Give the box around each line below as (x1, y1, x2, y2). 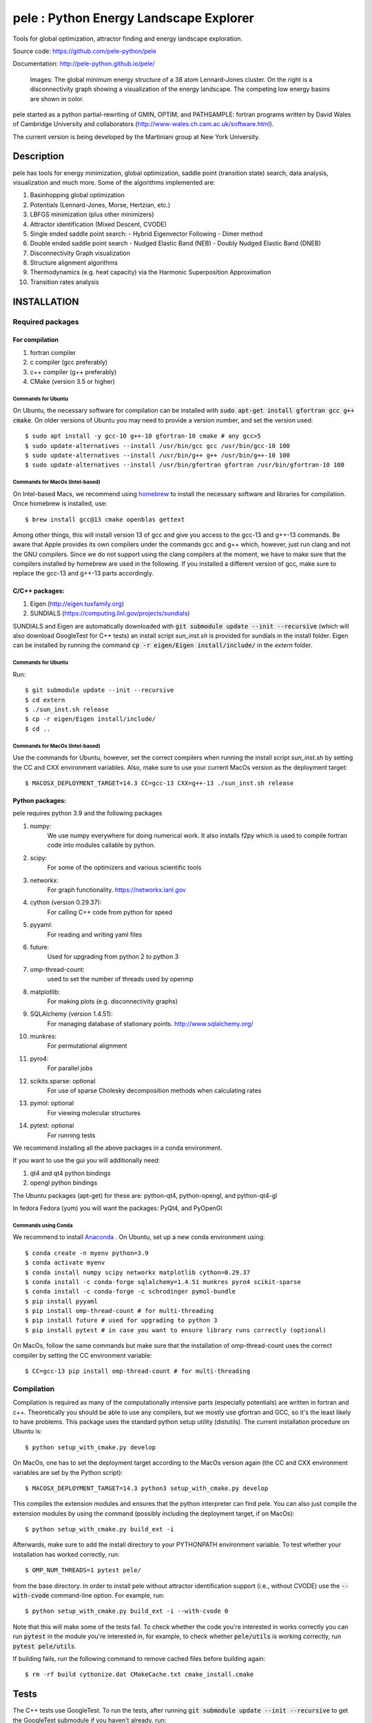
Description (12, 150, 65, 162)
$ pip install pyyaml (25, 1297, 98, 1305)
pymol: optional (30, 1099, 74, 1108)
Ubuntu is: (12, 1427, 43, 1436)
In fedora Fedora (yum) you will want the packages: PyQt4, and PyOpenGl (12, 1203, 223, 1212)
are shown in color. (30, 94, 84, 103)
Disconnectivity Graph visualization (30, 249, 131, 257)
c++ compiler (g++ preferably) (30, 367, 117, 376)
